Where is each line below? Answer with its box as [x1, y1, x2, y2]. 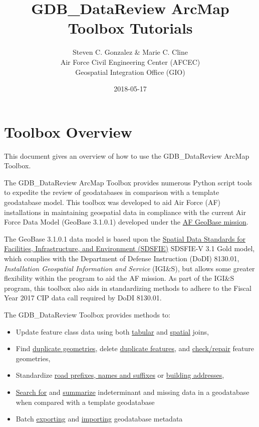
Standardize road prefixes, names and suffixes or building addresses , [16, 370, 224, 380]
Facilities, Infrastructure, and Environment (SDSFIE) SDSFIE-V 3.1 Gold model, [4, 243, 255, 254]
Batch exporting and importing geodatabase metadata [16, 413, 183, 424]
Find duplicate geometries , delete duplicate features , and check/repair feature [16, 343, 254, 354]
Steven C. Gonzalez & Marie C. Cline [73, 47, 188, 57]
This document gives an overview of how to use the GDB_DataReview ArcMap [4, 150, 249, 161]
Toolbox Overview [4, 121, 132, 142]
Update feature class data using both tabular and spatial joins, [16, 326, 209, 337]
